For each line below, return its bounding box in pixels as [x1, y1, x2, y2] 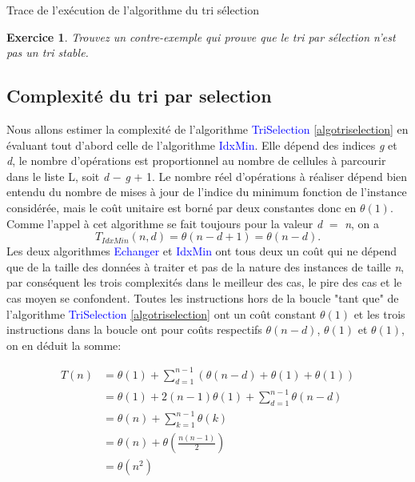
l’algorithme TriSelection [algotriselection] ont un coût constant [6, 305, 317, 322]
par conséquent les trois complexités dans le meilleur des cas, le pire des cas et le [6, 274, 402, 291]
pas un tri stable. [6, 44, 89, 61]
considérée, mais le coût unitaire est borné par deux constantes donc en [6, 199, 357, 215]
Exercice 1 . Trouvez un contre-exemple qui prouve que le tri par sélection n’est [6, 28, 396, 45]
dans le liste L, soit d [6, 167, 110, 184]
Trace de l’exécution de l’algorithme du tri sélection [6, 2, 259, 18]
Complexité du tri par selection [6, 83, 272, 108]
